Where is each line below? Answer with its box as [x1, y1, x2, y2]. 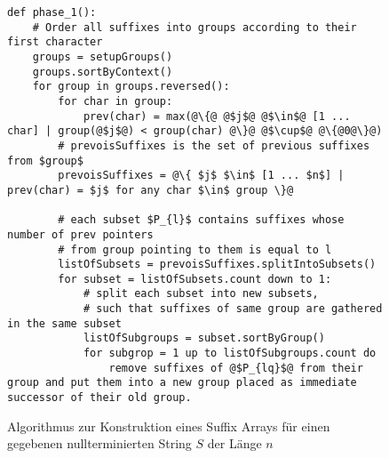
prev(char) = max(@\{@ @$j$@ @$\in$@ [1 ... [83, 109, 351, 123]
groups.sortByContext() [32, 65, 173, 78]
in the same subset [7, 317, 122, 330]
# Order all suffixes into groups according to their [32, 20, 357, 34]
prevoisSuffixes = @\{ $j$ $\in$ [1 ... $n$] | [58, 169, 345, 182]
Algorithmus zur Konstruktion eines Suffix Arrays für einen [7, 416, 330, 435]
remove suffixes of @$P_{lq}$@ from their [108, 361, 363, 374]
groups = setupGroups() [32, 50, 173, 63]
